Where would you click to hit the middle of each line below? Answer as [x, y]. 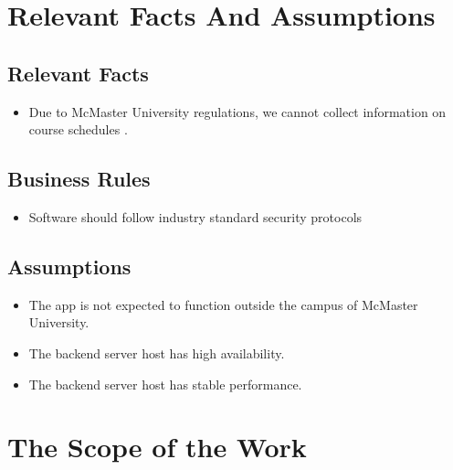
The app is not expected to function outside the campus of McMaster [223, 304]
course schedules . [78, 129]
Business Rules [79, 179]
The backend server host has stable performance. [165, 384]
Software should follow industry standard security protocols [195, 216]
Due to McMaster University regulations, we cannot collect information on [237, 111]
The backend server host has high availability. [157, 352]
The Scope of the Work [157, 447]
